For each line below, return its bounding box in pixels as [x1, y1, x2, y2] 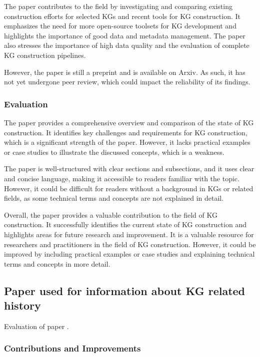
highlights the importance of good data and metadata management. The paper [4, 30, 245, 40]
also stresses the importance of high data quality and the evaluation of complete [4, 40, 249, 50]
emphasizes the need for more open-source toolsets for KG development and [4, 20, 236, 31]
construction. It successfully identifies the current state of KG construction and [4, 219, 246, 230]
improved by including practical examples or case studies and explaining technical [4, 249, 255, 259]
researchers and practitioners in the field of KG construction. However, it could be [4, 239, 256, 249]
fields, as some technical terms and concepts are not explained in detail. [4, 193, 224, 203]
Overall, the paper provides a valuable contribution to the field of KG [4, 209, 217, 220]
